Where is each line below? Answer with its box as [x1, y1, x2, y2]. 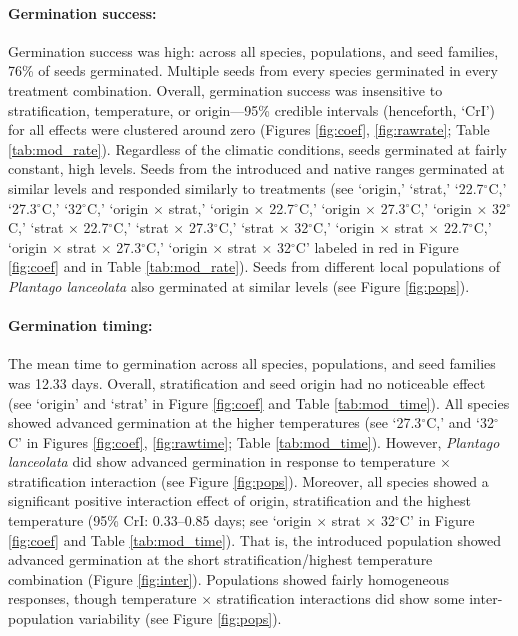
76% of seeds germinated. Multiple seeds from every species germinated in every [8, 60, 498, 81]
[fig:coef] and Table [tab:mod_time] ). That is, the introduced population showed [8, 529, 502, 550]
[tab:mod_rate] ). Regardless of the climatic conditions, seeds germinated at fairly [8, 138, 507, 159]
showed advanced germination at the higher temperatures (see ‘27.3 [8, 412, 422, 433]
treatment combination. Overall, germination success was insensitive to [8, 79, 443, 100]
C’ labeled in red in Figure [295, 236, 459, 257]
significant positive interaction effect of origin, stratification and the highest [8, 490, 471, 511]
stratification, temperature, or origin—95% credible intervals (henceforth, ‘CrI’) [8, 99, 496, 120]
